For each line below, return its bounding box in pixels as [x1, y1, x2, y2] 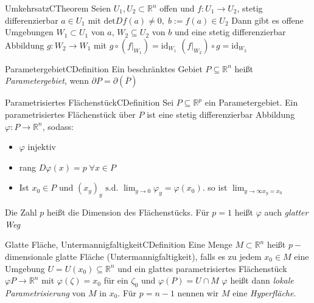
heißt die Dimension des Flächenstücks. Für [47, 206, 209, 219]
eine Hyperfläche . [232, 286, 296, 299]
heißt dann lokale [230, 274, 294, 287]
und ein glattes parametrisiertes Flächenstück [117, 262, 287, 274]
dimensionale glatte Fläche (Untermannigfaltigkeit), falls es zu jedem [5, 250, 262, 262]
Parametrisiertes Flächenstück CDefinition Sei [5, 96, 174, 109]
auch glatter [264, 206, 309, 219]
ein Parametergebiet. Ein [204, 96, 298, 109]
